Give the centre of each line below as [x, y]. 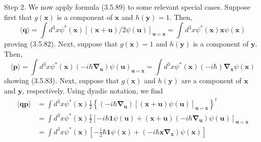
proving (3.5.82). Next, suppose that [61, 44]
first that [18, 17]
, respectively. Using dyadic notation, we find [92, 90]
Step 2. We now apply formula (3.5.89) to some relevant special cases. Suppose [127, 7]
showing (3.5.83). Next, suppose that [62, 80]
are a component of [211, 80]
